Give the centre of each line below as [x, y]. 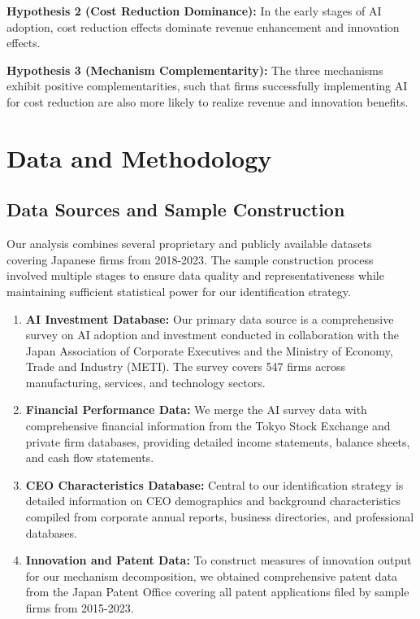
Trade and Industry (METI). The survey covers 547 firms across [186, 366]
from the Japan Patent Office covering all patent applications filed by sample [217, 592]
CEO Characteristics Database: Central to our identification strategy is [214, 484]
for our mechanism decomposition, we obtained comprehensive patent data [212, 575]
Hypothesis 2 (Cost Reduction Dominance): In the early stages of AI [194, 11]
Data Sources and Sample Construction [176, 209]
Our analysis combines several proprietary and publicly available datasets [189, 244]
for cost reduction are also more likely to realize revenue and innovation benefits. [208, 101]
